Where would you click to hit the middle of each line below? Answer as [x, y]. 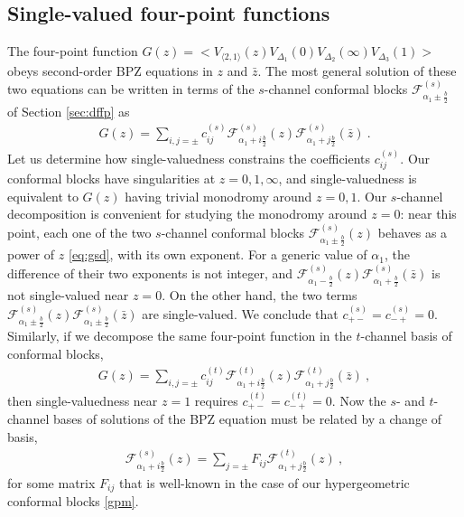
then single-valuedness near [83, 400]
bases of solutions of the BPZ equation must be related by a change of [247, 419]
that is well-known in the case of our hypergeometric [264, 483]
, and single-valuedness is [348, 179]
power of [31, 254]
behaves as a [413, 232]
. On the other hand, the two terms [260, 295]
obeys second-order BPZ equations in [110, 70]
